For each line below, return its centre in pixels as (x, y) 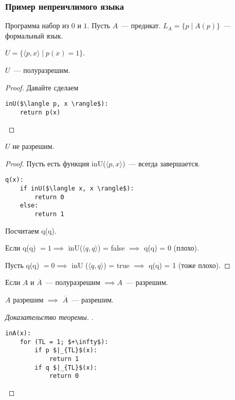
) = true (116, 265)
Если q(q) (21, 248)
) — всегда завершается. (161, 163)
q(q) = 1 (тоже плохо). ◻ (189, 265)
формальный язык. (34, 35)
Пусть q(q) (22, 265)
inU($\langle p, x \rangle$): (57, 104)
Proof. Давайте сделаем (42, 87)
